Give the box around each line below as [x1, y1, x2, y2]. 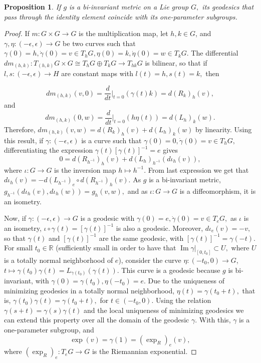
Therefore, [4, 124, 36, 134]
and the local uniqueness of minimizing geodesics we [83, 304, 244, 315]
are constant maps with [61, 68, 133, 79]
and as [127, 185, 148, 196]
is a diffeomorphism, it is [179, 185, 256, 196]
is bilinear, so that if [145, 57, 207, 68]
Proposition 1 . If [4, 2, 61, 12]
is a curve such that [81, 135, 142, 145]
